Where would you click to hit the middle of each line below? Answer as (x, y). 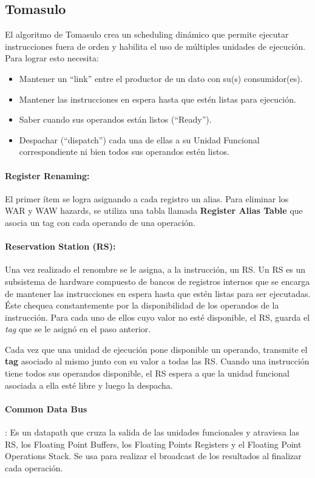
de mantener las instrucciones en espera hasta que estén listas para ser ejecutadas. (158, 293)
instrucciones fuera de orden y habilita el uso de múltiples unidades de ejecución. (155, 46)
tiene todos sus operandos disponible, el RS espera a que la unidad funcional (147, 373)
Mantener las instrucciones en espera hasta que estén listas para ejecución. (157, 99)
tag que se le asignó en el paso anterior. (78, 329)
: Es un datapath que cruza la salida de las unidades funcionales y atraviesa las (152, 432)
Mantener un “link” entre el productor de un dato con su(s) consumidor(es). (161, 78)
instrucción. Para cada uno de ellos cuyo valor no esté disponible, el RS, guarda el (157, 317)
